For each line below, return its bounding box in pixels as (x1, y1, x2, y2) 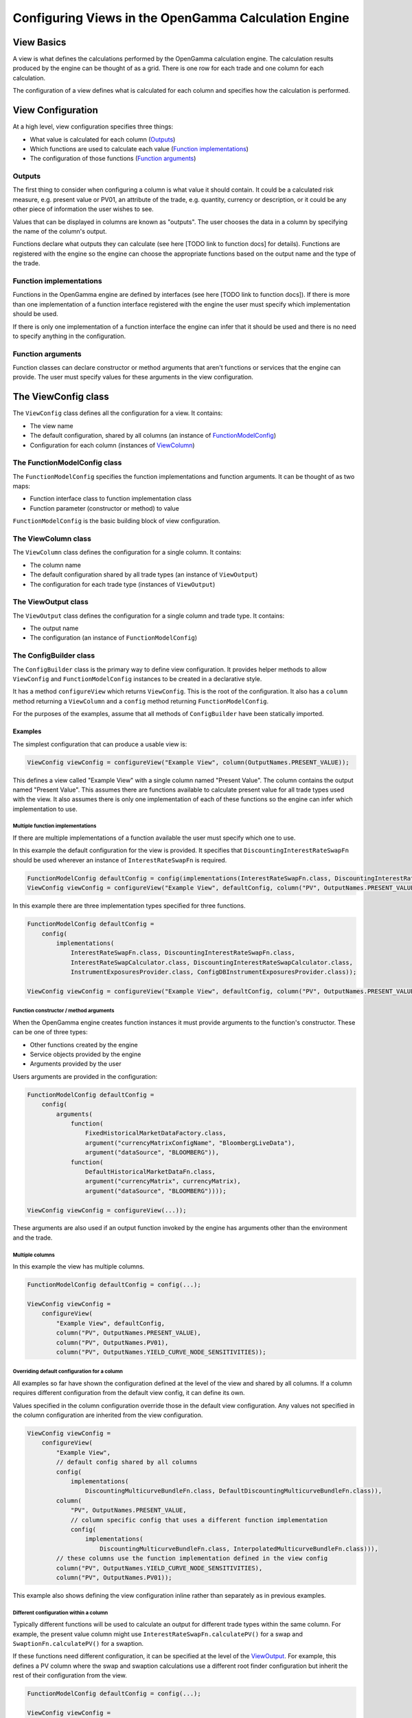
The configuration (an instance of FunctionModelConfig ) (30, 634, 198, 642)
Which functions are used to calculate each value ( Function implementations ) (30, 144, 249, 153)
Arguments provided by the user (30, 1060, 122, 1068)
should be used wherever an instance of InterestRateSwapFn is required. (12, 856, 227, 864)
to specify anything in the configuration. (12, 332, 126, 340)
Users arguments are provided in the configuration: (12, 1072, 158, 1080)
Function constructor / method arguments (12, 1007, 115, 1014)
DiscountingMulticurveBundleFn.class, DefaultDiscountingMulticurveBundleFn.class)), (84, 1487, 382, 1495)
